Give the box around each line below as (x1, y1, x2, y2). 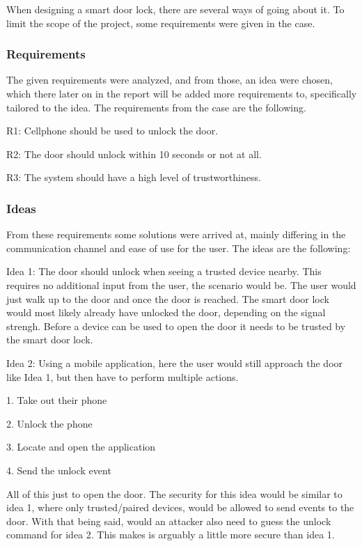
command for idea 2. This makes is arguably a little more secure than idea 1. (6, 527, 335, 542)
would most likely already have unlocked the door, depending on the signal (6, 305, 326, 320)
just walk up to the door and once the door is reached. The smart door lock (6, 291, 329, 306)
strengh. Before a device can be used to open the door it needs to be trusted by (6, 318, 346, 333)
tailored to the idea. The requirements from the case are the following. (6, 100, 306, 114)
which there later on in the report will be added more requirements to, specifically (6, 86, 357, 100)
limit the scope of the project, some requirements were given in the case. (6, 15, 315, 30)
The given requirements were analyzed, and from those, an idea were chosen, (6, 72, 333, 87)
